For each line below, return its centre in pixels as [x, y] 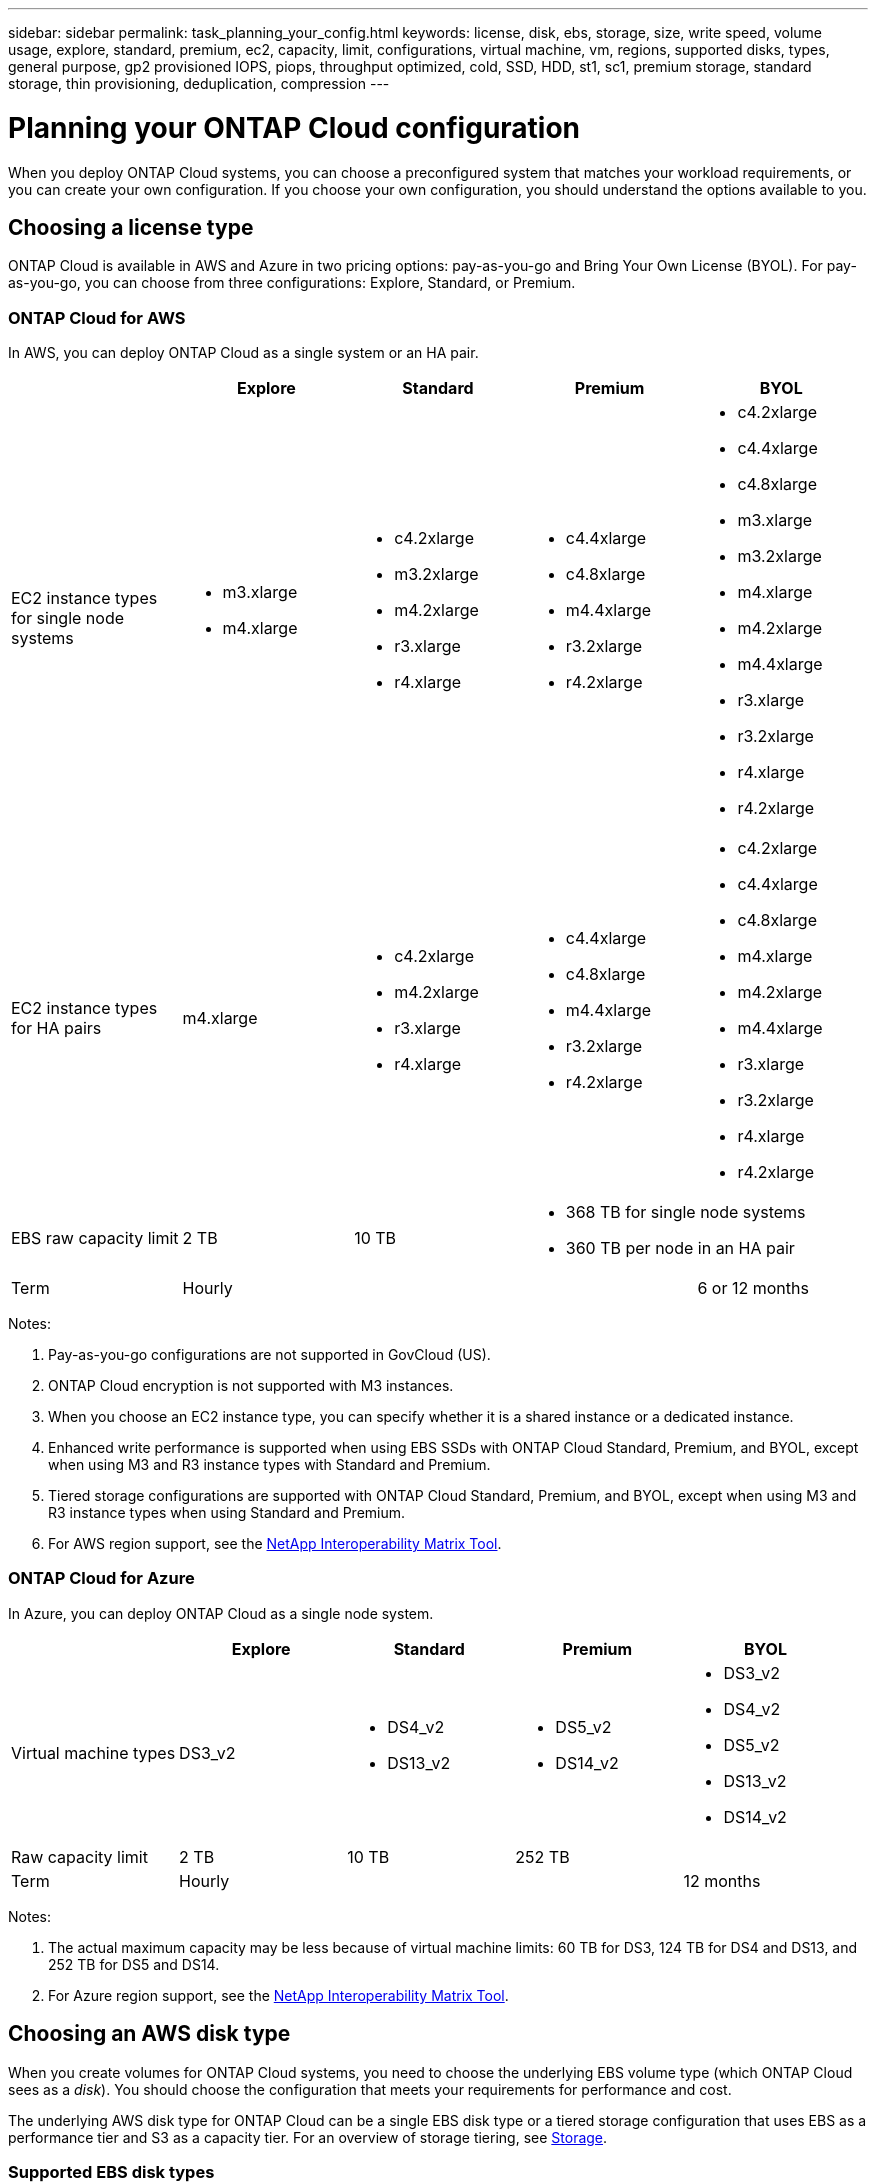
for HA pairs [56, 1028]
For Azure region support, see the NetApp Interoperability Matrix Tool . [278, 1995]
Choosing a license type [131, 227]
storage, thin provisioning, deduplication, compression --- [199, 83]
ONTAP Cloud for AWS [97, 317]
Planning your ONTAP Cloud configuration [294, 127]
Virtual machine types [93, 1752]
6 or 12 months [753, 1288]
